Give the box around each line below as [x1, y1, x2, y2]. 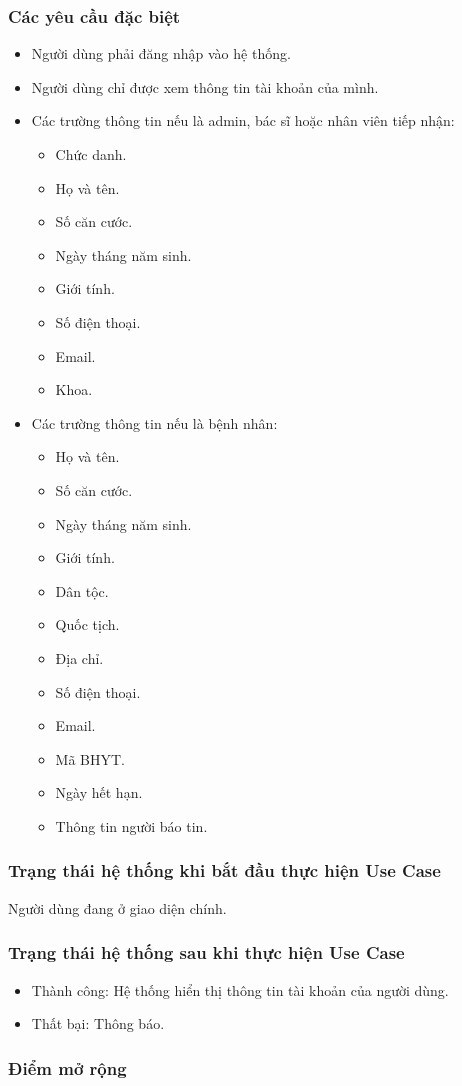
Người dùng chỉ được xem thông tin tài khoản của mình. [31, 76, 379, 97]
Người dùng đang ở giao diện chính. [8, 897, 227, 918]
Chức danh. [55, 144, 127, 164]
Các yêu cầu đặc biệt [8, 3, 181, 28]
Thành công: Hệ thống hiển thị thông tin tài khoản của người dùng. [31, 979, 449, 1000]
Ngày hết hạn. [55, 782, 143, 803]
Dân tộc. [55, 580, 109, 601]
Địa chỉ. [55, 647, 104, 668]
